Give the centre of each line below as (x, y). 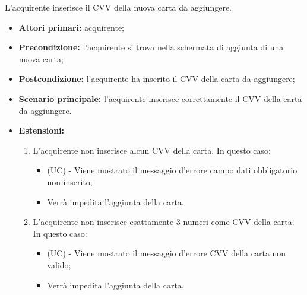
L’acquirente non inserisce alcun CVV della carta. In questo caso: (152, 150)
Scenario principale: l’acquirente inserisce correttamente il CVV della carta (160, 98)
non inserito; (70, 181)
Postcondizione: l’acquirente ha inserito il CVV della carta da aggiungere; (157, 79)
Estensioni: (42, 130)
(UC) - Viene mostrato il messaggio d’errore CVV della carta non (167, 253)
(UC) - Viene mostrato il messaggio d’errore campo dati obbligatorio (172, 170)
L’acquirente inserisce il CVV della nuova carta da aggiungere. (118, 7)
